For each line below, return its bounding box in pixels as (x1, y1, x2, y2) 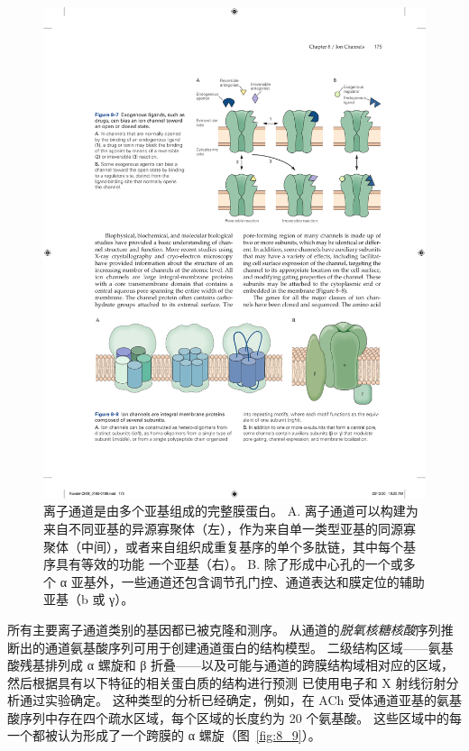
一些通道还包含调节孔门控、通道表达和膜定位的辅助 (121, 572, 425, 591)
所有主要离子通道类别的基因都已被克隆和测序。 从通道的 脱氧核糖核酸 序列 (7, 619, 441, 638)
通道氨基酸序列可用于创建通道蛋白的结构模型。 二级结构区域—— (44, 637, 428, 656)
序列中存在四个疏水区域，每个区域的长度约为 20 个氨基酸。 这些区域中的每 (19, 708, 462, 727)
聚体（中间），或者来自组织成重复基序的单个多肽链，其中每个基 (43, 536, 416, 555)
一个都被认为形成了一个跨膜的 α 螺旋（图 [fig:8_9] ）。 (7, 726, 321, 745)
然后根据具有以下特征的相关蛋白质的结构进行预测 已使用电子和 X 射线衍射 (7, 673, 446, 691)
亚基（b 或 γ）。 (43, 590, 134, 609)
